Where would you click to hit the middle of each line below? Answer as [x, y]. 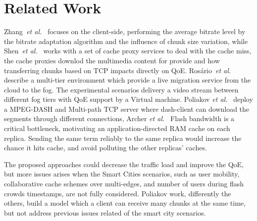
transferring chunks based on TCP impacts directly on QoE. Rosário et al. [118, 70]
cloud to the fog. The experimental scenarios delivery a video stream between [121, 89]
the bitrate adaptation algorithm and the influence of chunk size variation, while [126, 41]
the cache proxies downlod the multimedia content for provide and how [112, 60]
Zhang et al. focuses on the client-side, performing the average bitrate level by [125, 31]
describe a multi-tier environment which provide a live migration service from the [128, 80]
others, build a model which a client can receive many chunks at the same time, [125, 203]
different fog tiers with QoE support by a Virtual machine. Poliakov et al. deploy [128, 99]
